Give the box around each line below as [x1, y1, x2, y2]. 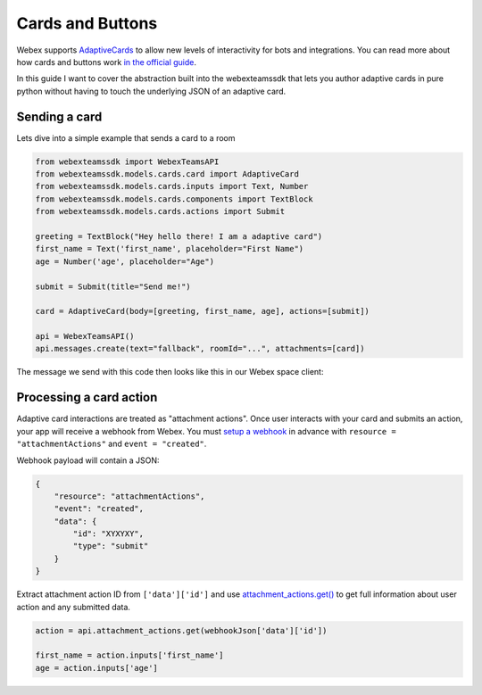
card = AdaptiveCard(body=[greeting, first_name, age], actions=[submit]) [35, 306, 370, 317]
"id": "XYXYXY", [72, 529, 145, 539]
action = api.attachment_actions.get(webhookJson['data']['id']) [35, 625, 328, 635]
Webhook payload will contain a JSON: [16, 455, 160, 466]
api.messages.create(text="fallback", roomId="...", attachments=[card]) [35, 343, 365, 354]
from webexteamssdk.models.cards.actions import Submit [35, 206, 286, 217]
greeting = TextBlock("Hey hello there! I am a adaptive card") [35, 231, 323, 241]
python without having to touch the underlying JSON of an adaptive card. [16, 86, 286, 96]
